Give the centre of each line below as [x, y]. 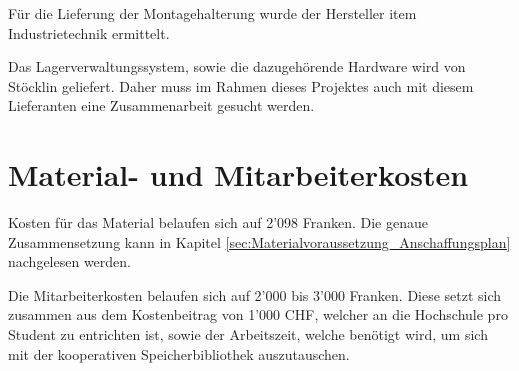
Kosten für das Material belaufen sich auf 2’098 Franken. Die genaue [218, 222]
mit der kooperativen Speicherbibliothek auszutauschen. [179, 353]
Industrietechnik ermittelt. [89, 32]
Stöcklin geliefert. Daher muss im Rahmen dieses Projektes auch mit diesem [241, 85]
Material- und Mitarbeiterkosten [238, 174]
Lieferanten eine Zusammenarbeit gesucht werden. [161, 105]
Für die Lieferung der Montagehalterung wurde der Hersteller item [212, 13]
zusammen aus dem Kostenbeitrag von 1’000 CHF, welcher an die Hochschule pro [258, 314]
